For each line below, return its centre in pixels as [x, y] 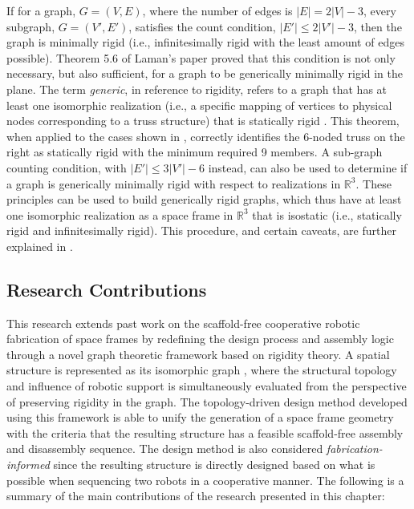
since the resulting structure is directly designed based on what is [214, 465]
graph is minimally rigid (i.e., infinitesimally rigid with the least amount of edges [205, 42]
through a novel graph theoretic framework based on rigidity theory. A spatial [198, 354]
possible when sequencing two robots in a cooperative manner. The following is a [205, 480]
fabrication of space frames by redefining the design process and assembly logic [200, 339]
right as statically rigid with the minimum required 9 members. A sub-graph [195, 152]
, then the [377, 26]
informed [28, 465]
